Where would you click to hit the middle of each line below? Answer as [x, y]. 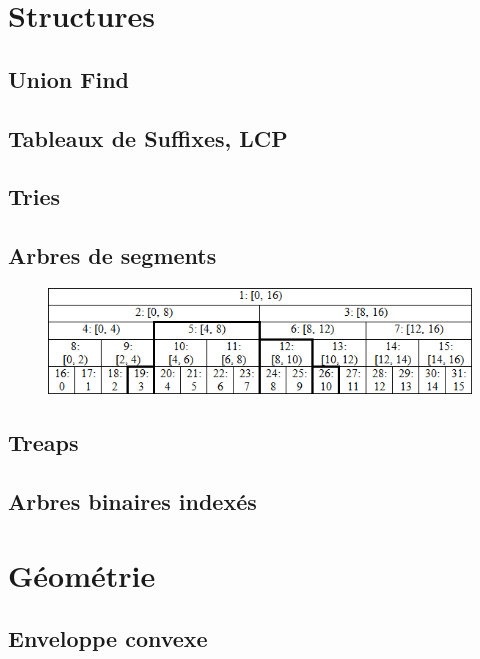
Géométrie [82, 574]
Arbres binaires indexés [132, 501]
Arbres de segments [112, 255]
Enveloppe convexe [108, 638]
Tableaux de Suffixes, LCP [148, 137]
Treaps [43, 442]
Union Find [68, 78]
